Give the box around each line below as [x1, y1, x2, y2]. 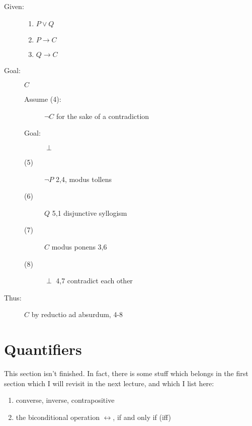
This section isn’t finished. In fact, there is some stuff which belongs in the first [4, 368, 248, 379]
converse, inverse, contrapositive [16, 395, 115, 405]
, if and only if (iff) [113, 411, 171, 422]
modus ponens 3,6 [51, 241, 107, 252]
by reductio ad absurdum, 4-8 [31, 309, 123, 320]
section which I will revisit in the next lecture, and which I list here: [4, 378, 214, 388]
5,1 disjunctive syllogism [52, 207, 127, 218]
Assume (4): [24, 94, 61, 104]
